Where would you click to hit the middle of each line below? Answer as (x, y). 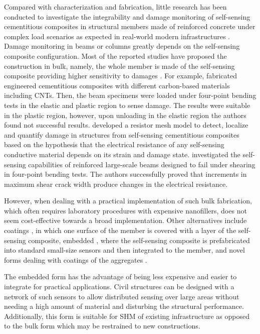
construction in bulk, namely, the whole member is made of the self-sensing (119, 66)
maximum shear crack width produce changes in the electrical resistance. (116, 184)
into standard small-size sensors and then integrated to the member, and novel (124, 250)
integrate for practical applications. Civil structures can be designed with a (119, 287)
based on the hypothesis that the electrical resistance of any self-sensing (114, 144)
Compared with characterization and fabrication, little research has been (115, 7)
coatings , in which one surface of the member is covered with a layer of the (120, 230)
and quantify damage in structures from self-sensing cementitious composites (122, 134)
